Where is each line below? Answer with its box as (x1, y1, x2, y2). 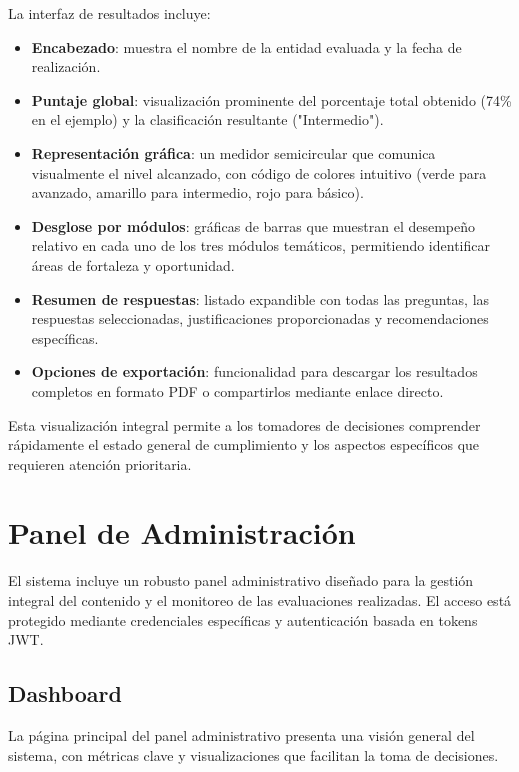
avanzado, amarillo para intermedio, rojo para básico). (31, 182, 364, 203)
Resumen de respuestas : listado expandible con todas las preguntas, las (31, 288, 490, 309)
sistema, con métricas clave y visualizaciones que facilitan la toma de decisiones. (8, 744, 499, 765)
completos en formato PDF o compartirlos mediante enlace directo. (31, 380, 444, 401)
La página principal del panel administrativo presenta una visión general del (8, 724, 475, 745)
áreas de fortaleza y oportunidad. (31, 254, 235, 275)
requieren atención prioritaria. (8, 453, 192, 474)
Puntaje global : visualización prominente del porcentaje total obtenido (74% (31, 89, 512, 110)
